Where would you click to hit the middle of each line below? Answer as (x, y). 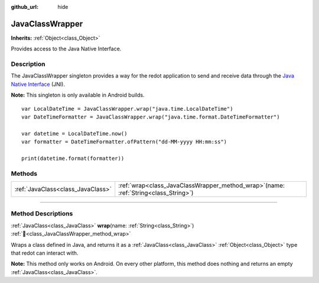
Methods (24, 173)
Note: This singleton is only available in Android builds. (78, 95)
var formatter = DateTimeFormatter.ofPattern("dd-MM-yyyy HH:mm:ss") (124, 142)
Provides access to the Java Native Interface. (66, 49)
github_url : (25, 7)
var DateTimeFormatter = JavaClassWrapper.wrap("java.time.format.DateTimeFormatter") (151, 117)
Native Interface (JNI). (38, 84)
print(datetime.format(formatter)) (73, 158)
